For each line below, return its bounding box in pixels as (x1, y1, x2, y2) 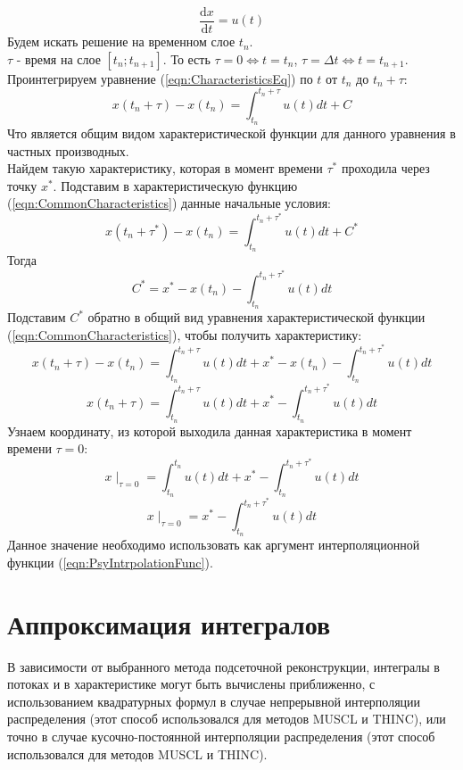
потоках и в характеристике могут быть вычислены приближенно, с (7, 675, 376, 693)
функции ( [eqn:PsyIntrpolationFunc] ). (7, 552, 213, 571)
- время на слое (16, 49, 101, 68)
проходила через (341, 159, 430, 178)
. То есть (162, 49, 211, 68)
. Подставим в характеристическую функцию (53, 176, 298, 195)
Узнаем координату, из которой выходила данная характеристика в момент (7, 421, 412, 440)
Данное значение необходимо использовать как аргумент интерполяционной (7, 535, 420, 554)
